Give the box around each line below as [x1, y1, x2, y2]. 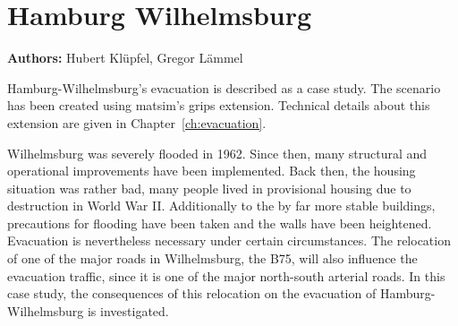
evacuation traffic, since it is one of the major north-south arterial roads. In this [7, 266, 445, 285]
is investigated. [87, 301, 169, 320]
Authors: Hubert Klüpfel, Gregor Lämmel [7, 48, 243, 67]
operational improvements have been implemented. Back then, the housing [7, 161, 416, 180]
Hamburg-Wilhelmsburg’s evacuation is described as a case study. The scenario [7, 78, 441, 97]
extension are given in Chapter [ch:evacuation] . [7, 113, 267, 132]
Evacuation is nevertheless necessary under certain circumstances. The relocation [7, 231, 451, 250]
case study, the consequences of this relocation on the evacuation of [7, 284, 377, 303]
